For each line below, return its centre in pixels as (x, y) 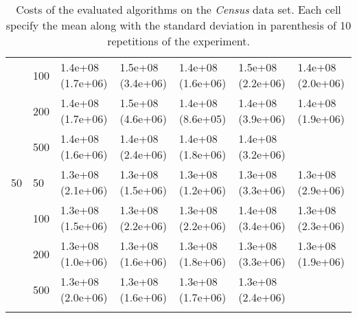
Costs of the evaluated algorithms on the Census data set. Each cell (178, 9)
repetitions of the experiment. (178, 41)
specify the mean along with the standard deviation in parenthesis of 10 (178, 25)
